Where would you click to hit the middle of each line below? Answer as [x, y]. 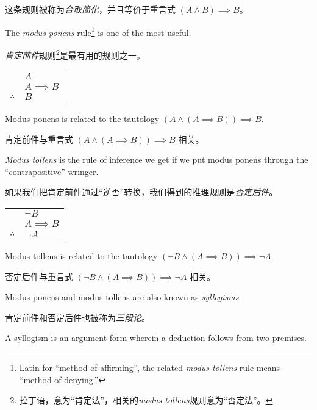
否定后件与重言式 [39, 276]
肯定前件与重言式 [39, 139]
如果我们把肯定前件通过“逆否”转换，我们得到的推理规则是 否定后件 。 [141, 192]
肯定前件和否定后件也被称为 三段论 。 [77, 317]
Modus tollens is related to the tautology [81, 256]
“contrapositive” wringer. [52, 171]
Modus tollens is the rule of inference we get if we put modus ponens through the [157, 160]
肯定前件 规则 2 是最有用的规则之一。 [75, 54]
